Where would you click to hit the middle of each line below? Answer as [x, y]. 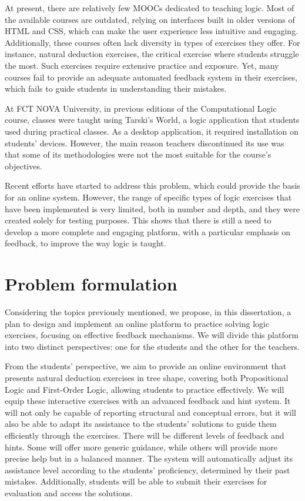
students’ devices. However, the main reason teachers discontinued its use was [145, 143]
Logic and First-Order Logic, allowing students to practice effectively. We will [145, 389]
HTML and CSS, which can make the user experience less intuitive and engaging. [152, 31]
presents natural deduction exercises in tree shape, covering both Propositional [147, 377]
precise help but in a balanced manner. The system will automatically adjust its [149, 458]
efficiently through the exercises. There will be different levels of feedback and [145, 435]
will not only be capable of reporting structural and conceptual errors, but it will [150, 412]
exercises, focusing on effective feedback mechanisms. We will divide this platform [152, 335]
